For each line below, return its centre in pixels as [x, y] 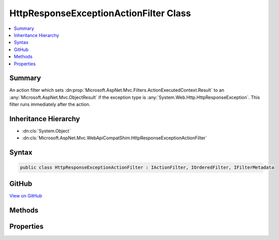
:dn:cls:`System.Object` [46, 131]
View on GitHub [26, 195]
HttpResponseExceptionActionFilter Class [100, 13]
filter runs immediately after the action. [50, 104]
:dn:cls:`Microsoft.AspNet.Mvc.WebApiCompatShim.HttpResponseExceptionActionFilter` [115, 138]
